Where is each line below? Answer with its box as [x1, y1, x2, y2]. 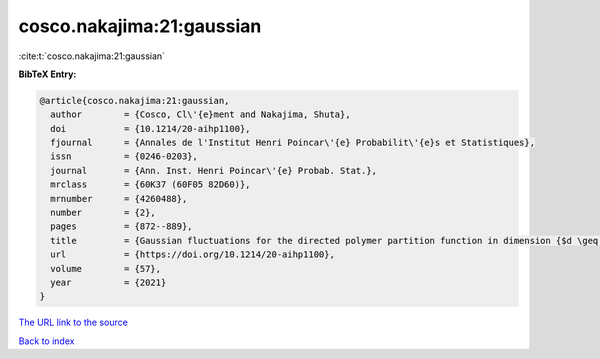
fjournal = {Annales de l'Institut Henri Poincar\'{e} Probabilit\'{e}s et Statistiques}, [50, 137, 535, 149]
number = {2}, [50, 207, 157, 219]
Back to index [18, 335, 75, 347]
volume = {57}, [50, 263, 162, 274]
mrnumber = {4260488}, [50, 193, 188, 204]
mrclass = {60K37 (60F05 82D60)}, [50, 179, 251, 190]
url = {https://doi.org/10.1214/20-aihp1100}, [50, 249, 335, 260]
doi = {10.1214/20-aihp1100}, [50, 123, 251, 134]
